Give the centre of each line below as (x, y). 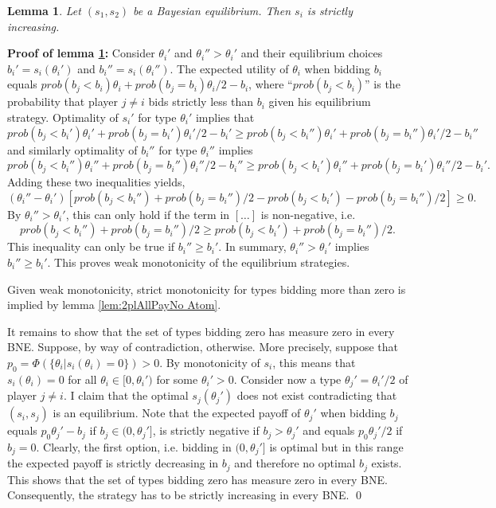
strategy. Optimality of (63, 117)
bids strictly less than (201, 102)
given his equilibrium (320, 102)
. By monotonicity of (210, 362)
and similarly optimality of (72, 149)
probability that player (62, 102)
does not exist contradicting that (317, 395)
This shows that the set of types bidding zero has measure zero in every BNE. (197, 479)
